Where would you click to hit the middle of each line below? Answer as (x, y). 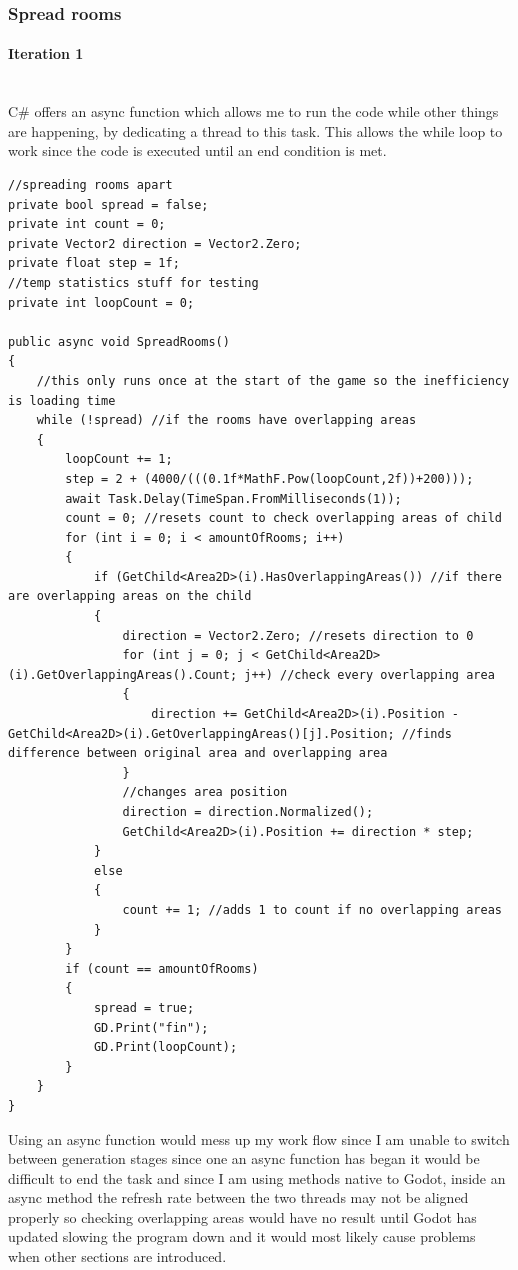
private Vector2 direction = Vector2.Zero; (155, 243)
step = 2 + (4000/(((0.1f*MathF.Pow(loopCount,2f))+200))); (269, 478)
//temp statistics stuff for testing (133, 282)
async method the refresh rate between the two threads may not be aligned (238, 1197)
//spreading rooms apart (90, 185)
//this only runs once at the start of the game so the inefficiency (273, 380)
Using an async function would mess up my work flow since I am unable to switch (259, 1138)
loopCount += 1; (119, 459)
